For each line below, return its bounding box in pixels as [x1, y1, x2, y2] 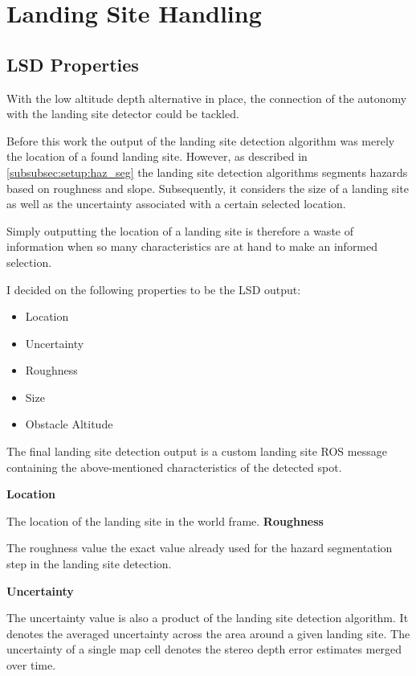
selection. [6, 253, 52, 270]
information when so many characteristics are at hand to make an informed [6, 238, 378, 255]
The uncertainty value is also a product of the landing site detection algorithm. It [6, 609, 409, 626]
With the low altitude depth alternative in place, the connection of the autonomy [6, 89, 407, 106]
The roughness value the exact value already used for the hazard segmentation [6, 539, 393, 556]
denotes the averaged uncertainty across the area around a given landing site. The [6, 625, 410, 641]
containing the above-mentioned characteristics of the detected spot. [6, 458, 342, 475]
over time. [6, 657, 56, 674]
